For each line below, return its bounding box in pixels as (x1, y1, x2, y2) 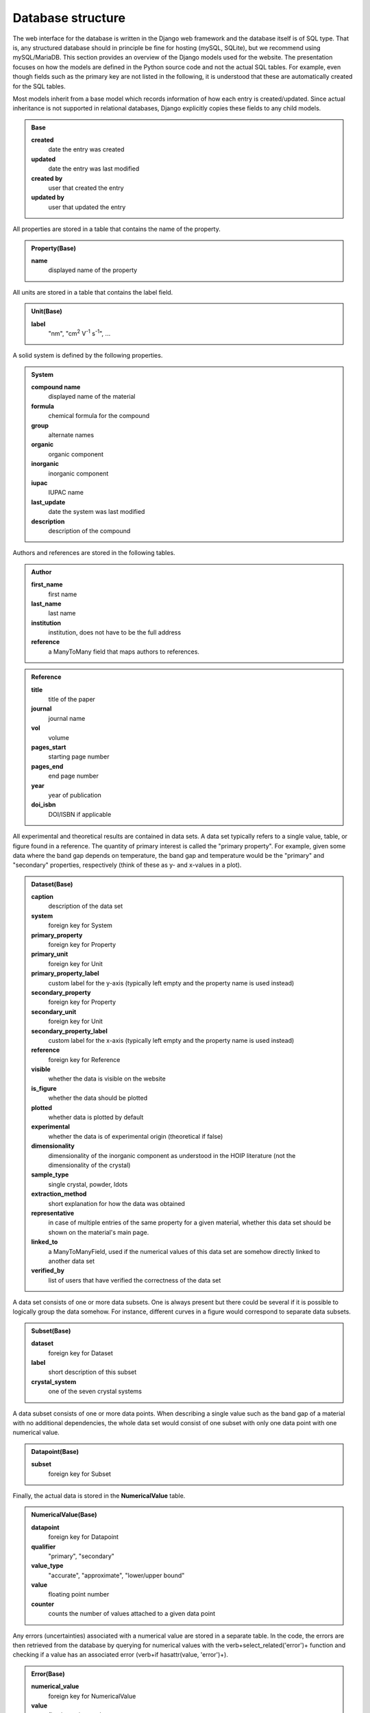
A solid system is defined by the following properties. (12, 352, 163, 360)
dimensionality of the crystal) (48, 1161, 131, 1169)
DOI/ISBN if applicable (48, 810, 112, 818)
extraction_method (31, 1190, 87, 1198)
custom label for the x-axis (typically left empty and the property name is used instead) (48, 1036, 295, 1044)
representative (31, 1209, 75, 1217)
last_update (31, 497, 66, 506)
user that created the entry (48, 184, 124, 192)
